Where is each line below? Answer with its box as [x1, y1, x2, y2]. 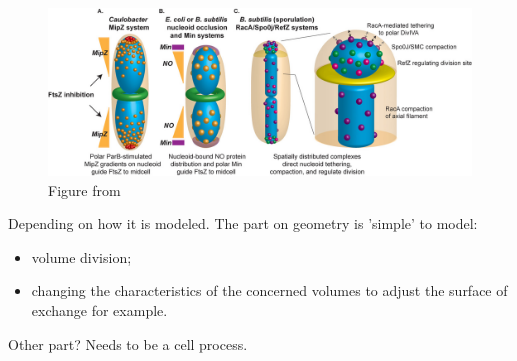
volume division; [31, 246, 132, 267]
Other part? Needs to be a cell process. [8, 333, 248, 354]
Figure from [48, 179, 121, 200]
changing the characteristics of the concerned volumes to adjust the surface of [31, 280, 508, 301]
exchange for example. [31, 300, 168, 321]
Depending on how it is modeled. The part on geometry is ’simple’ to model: [8, 213, 478, 234]
